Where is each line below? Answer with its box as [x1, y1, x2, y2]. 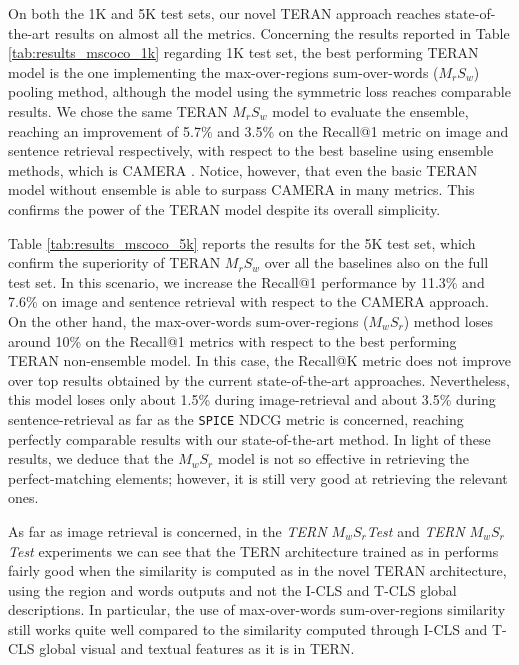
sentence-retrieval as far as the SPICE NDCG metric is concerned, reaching [8, 408, 464, 429]
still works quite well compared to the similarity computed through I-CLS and [8, 618, 488, 639]
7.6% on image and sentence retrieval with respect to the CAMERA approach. [8, 291, 489, 312]
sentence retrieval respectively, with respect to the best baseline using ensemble [8, 140, 494, 161]
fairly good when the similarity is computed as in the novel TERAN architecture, [8, 560, 507, 581]
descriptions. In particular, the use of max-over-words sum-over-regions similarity [8, 599, 506, 620]
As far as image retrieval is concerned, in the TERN [8, 520, 327, 541]
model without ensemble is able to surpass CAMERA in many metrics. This [8, 179, 475, 200]
